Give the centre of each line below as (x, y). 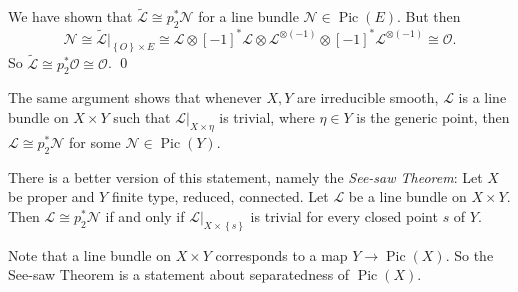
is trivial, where (267, 116)
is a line (482, 97)
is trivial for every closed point (344, 215)
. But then (429, 16)
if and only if (145, 215)
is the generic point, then (433, 116)
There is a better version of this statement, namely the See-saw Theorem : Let (245, 176)
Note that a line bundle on (89, 254)
